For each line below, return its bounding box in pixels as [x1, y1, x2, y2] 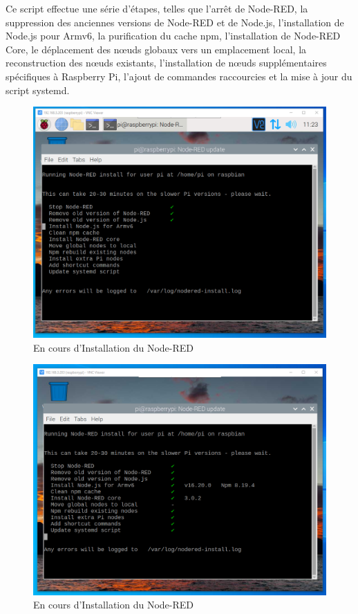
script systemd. [6, 82, 70, 97]
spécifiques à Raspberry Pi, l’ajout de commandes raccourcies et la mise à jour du [6, 69, 352, 83]
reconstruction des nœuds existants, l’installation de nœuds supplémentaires [6, 55, 327, 70]
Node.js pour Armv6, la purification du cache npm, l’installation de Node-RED [6, 28, 341, 43]
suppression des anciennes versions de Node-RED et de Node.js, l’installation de [6, 15, 344, 29]
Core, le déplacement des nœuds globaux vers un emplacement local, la [6, 42, 307, 56]
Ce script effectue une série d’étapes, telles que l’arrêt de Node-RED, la [6, 1, 308, 15]
